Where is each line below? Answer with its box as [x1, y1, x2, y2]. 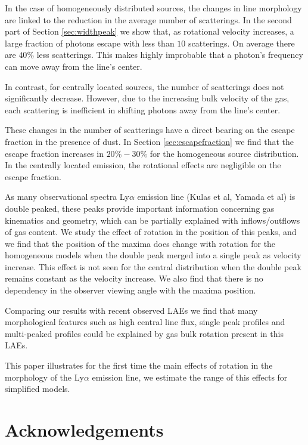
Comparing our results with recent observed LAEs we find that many [5, 304, 258, 316]
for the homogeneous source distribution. [150, 147, 299, 159]
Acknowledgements [5, 418, 164, 441]
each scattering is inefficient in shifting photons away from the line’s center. [5, 103, 281, 116]
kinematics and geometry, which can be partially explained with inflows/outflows [5, 214, 300, 226]
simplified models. [5, 382, 70, 395]
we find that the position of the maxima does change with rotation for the [5, 237, 276, 249]
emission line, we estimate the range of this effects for [92, 370, 288, 383]
